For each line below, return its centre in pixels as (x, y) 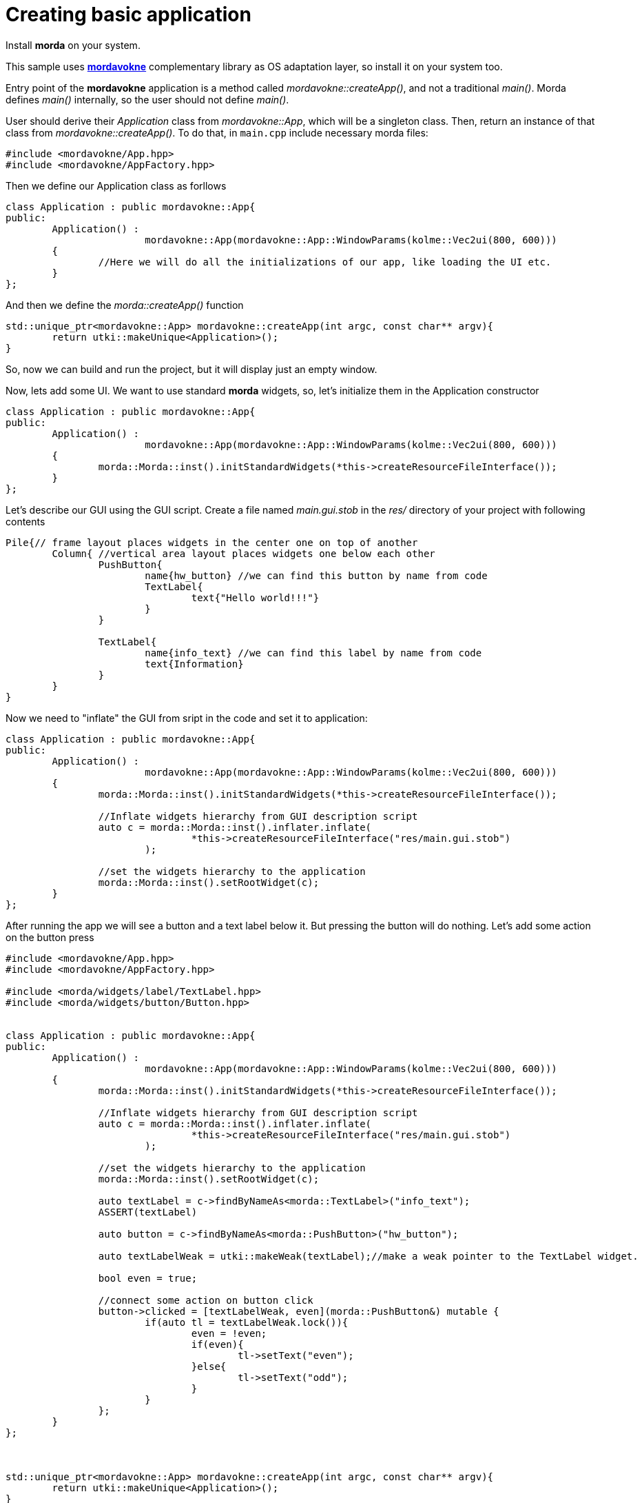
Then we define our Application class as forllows (116, 185)
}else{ (209, 1366)
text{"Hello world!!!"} (255, 597)
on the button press (50, 937)
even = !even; (229, 1333)
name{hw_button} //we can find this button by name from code (316, 575)
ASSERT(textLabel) (148, 1212)
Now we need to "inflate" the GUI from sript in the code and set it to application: (187, 718)
